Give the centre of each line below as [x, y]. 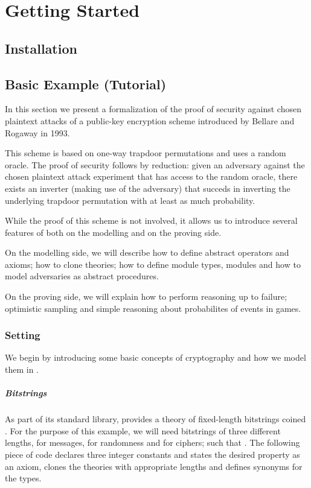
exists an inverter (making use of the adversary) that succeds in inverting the [148, 188]
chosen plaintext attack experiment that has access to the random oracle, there [151, 176]
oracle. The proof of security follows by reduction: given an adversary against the [155, 164]
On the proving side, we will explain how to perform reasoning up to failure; [146, 296]
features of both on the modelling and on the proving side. [113, 232]
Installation [41, 48]
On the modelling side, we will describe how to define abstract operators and [147, 252]
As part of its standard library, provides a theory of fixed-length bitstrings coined [155, 419]
